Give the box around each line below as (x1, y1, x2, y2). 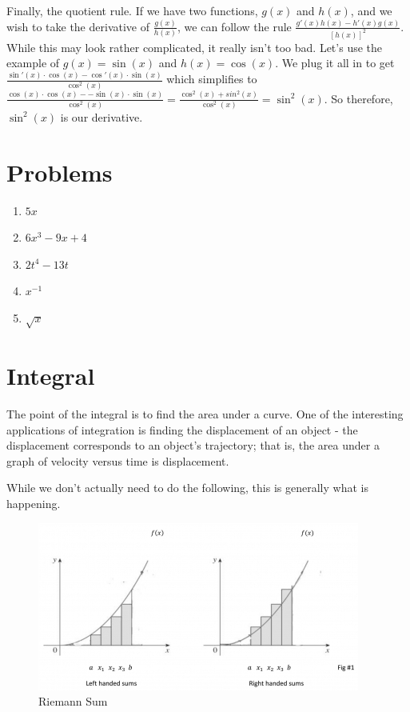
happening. (6, 494, 61, 511)
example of (6, 54, 60, 71)
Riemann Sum (38, 693, 108, 710)
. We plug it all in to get (275, 54, 395, 71)
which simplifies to (166, 70, 257, 87)
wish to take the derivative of (6, 18, 149, 34)
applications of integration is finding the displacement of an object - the (6, 421, 358, 438)
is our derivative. (60, 108, 143, 125)
